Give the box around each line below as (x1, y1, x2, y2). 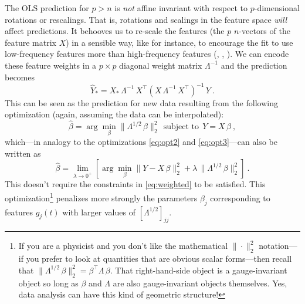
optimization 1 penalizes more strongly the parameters (5, 190, 198, 204)
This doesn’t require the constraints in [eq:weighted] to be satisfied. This (5, 178, 266, 190)
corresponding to (210, 191, 270, 204)
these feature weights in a (5, 59, 97, 71)
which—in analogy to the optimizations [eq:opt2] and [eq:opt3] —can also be (5, 136, 277, 148)
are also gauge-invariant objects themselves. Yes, (113, 276, 287, 289)
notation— (259, 239, 297, 252)
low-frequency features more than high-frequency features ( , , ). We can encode (5, 48, 289, 60)
